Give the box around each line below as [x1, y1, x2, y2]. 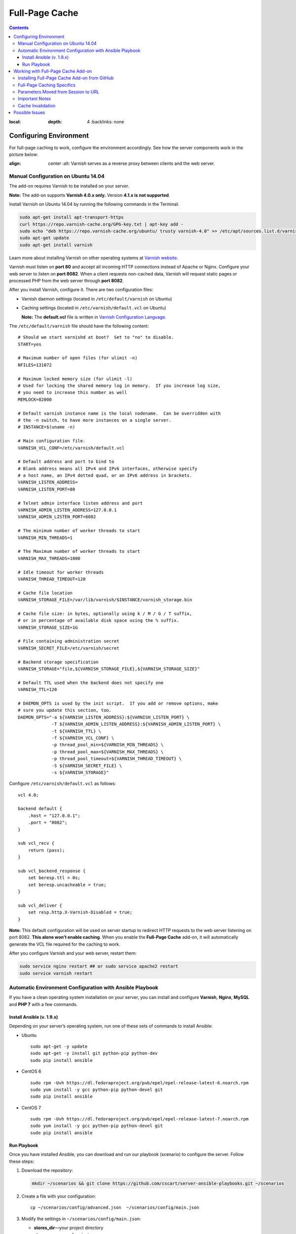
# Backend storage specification [18, 659, 99, 665]
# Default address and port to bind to [18, 459, 114, 464]
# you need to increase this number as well [18, 390, 128, 395]
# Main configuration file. [18, 438, 86, 444]
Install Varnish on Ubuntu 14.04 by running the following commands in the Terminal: [9, 201, 180, 207]
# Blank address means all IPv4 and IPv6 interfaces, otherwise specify [18, 465, 197, 471]
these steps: [9, 1158, 35, 1164]
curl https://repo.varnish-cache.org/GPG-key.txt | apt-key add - [19, 221, 184, 227]
